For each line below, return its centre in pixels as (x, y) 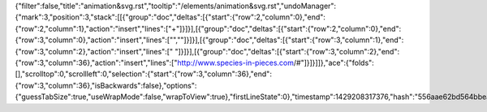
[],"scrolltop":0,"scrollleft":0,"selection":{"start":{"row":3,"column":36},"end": (143, 74)
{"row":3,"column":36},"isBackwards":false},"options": (106, 85)
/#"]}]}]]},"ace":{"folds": (334, 62)
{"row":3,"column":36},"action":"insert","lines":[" (96, 62)
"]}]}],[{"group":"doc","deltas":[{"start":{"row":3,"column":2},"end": (287, 51)
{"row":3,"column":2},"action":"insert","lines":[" (94, 51)
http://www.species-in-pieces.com (235, 62)
